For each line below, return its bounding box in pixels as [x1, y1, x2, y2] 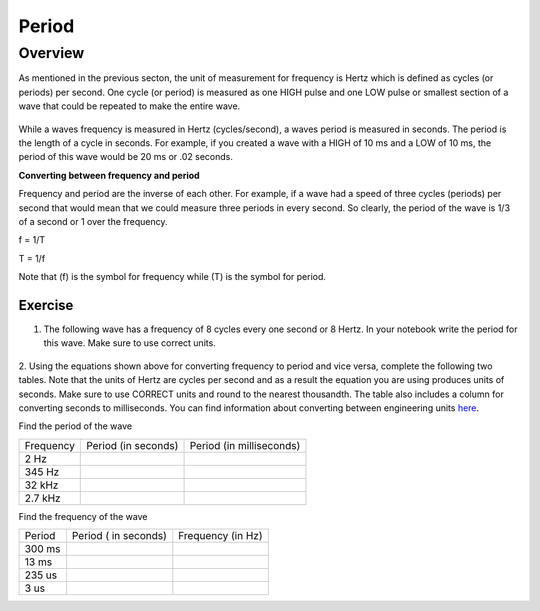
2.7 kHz [24, 491, 61, 505]
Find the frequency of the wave [18, 510, 148, 522]
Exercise [18, 296, 74, 314]
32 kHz [24, 478, 59, 492]
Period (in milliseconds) [189, 438, 301, 452]
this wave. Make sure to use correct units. [43, 337, 217, 349]
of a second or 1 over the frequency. [18, 215, 168, 227]
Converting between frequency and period [18, 169, 200, 181]
